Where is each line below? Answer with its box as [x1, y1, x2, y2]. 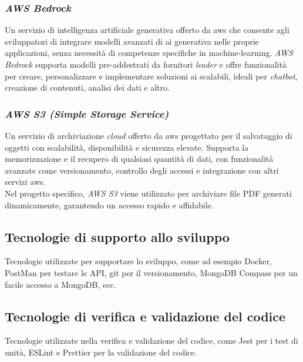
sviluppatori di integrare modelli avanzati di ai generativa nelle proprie [5, 35, 259, 47]
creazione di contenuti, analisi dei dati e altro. [5, 81, 170, 94]
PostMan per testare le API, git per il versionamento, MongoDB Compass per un [5, 266, 298, 278]
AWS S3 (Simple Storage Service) [5, 106, 169, 121]
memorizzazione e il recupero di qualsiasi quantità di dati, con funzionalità [5, 152, 274, 165]
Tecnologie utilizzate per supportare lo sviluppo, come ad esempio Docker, [5, 255, 272, 267]
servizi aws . [5, 175, 46, 188]
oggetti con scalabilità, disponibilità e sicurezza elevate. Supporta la [5, 141, 249, 153]
